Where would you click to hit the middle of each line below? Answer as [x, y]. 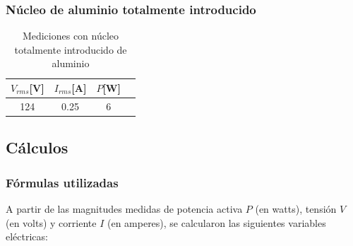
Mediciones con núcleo [71, 36]
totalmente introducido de [71, 49]
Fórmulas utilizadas [62, 182]
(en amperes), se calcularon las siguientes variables [216, 222]
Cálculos [37, 147]
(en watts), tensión [296, 208]
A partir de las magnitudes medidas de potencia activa [124, 208]
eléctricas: [27, 236]
